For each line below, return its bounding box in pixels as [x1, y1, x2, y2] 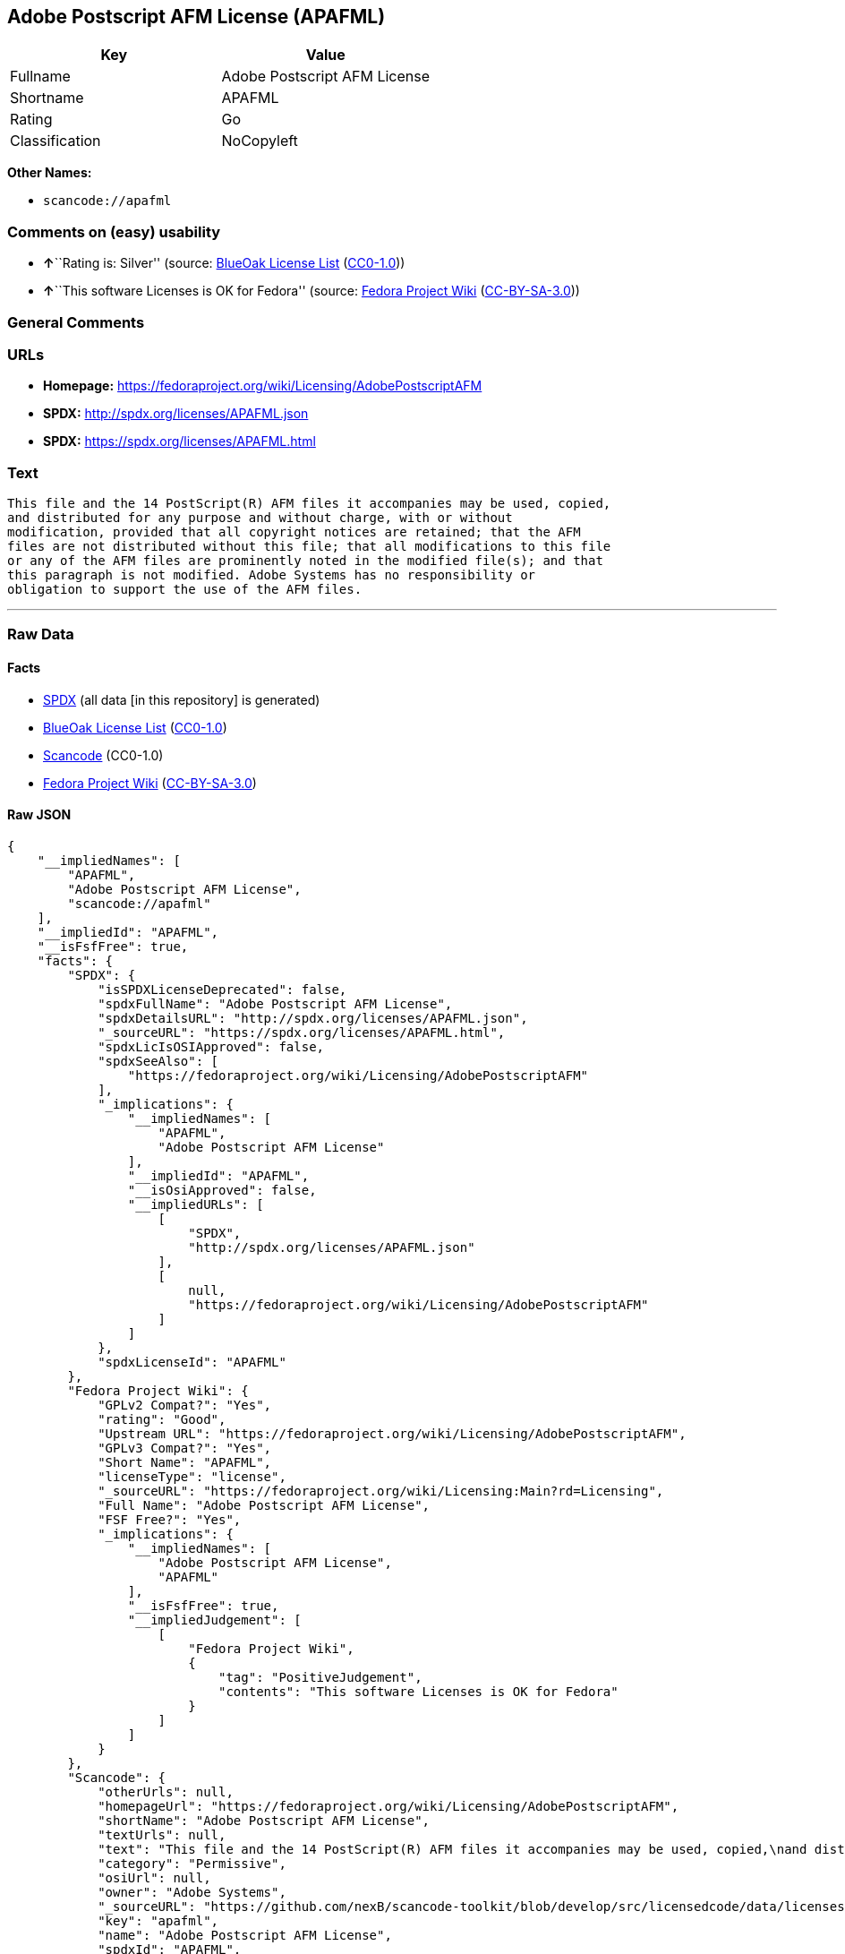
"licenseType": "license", [98, 1469, 286, 1484]
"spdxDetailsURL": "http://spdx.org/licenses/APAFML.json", [98, 1010, 528, 1025]
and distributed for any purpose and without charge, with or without [7, 510, 513, 526]
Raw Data [7, 625, 74, 644]
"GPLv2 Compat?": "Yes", [98, 1397, 272, 1412]
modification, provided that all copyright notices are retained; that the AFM [7, 525, 581, 540]
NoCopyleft [221, 132, 298, 150]
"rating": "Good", [98, 1411, 226, 1427]
